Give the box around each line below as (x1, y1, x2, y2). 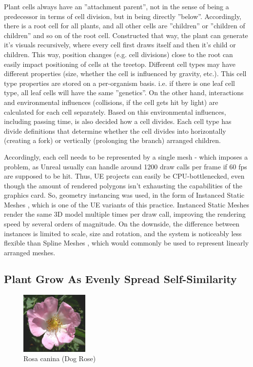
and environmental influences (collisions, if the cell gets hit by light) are (4, 97, 218, 107)
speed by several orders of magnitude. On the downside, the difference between (4, 219, 240, 229)
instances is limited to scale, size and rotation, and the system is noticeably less (4, 228, 242, 238)
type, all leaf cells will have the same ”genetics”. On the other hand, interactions (4, 87, 244, 98)
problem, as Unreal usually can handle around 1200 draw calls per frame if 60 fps (4, 161, 247, 171)
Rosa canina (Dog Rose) (23, 353, 96, 364)
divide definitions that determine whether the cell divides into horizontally (4, 125, 226, 136)
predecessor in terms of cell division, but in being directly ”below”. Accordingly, (4, 11, 242, 21)
